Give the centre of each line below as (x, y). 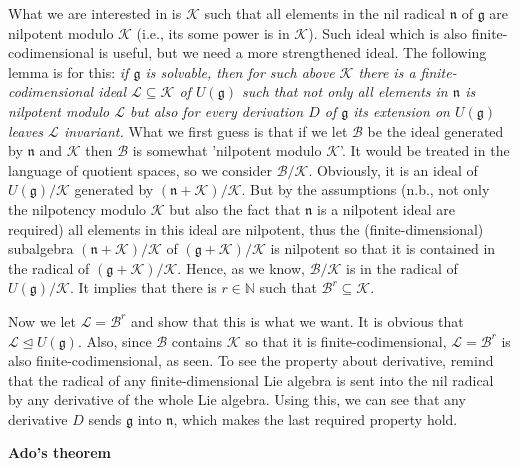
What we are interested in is (95, 13)
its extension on (401, 110)
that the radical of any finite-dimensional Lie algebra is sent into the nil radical (251, 379)
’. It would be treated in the (425, 150)
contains (197, 340)
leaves (26, 130)
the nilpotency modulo (77, 208)
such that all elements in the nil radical (324, 13)
